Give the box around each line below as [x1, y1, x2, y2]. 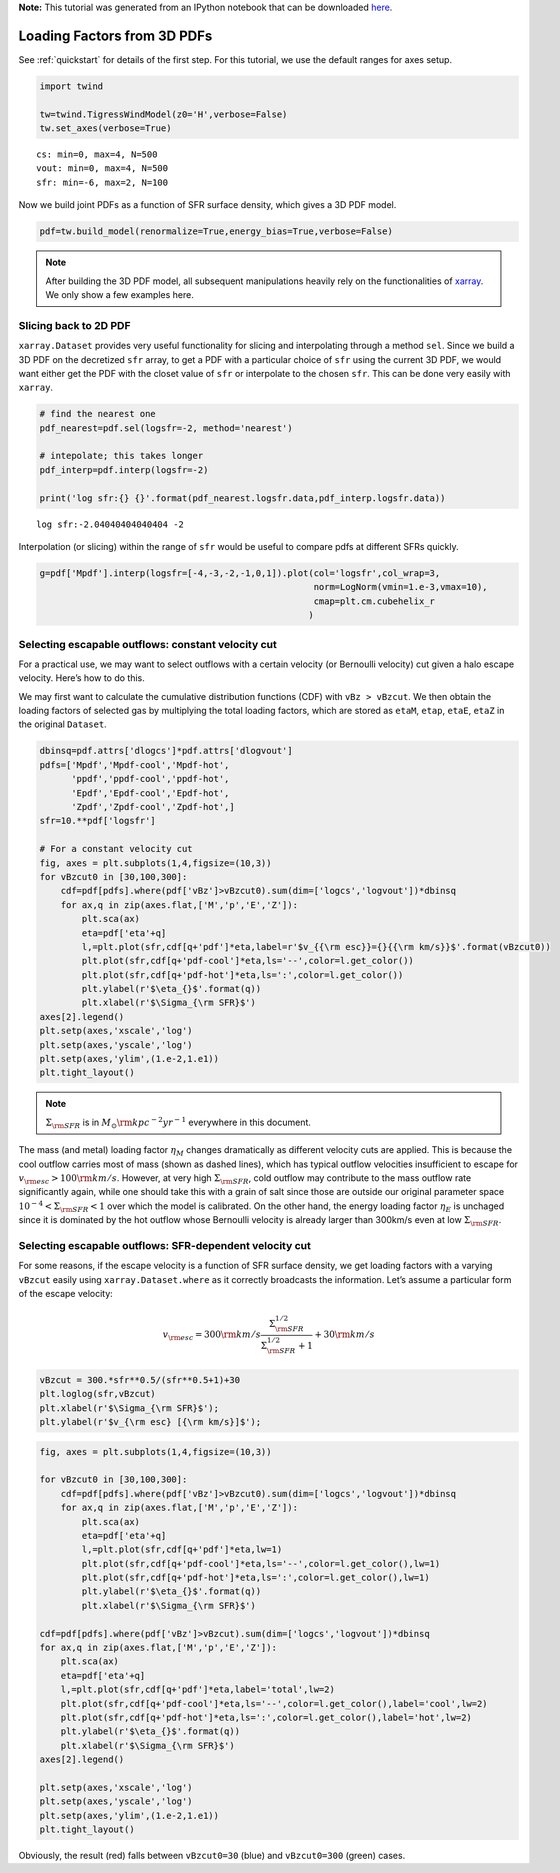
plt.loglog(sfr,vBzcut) [39, 1388, 157, 1400]
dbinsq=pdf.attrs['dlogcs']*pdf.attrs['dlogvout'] [39, 745, 294, 757]
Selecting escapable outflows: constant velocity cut [18, 637, 277, 651]
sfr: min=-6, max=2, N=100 [36, 176, 169, 188]
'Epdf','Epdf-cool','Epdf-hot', [71, 787, 230, 799]
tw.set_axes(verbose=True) [39, 123, 172, 134]
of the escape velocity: [18, 1288, 114, 1300]
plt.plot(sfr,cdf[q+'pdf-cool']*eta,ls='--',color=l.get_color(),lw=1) [81, 1558, 441, 1569]
